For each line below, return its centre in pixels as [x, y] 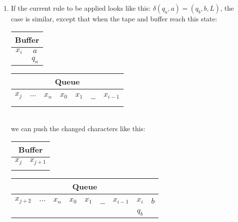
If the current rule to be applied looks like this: [81, 8]
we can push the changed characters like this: [78, 128]
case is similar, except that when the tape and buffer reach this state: [114, 18]
